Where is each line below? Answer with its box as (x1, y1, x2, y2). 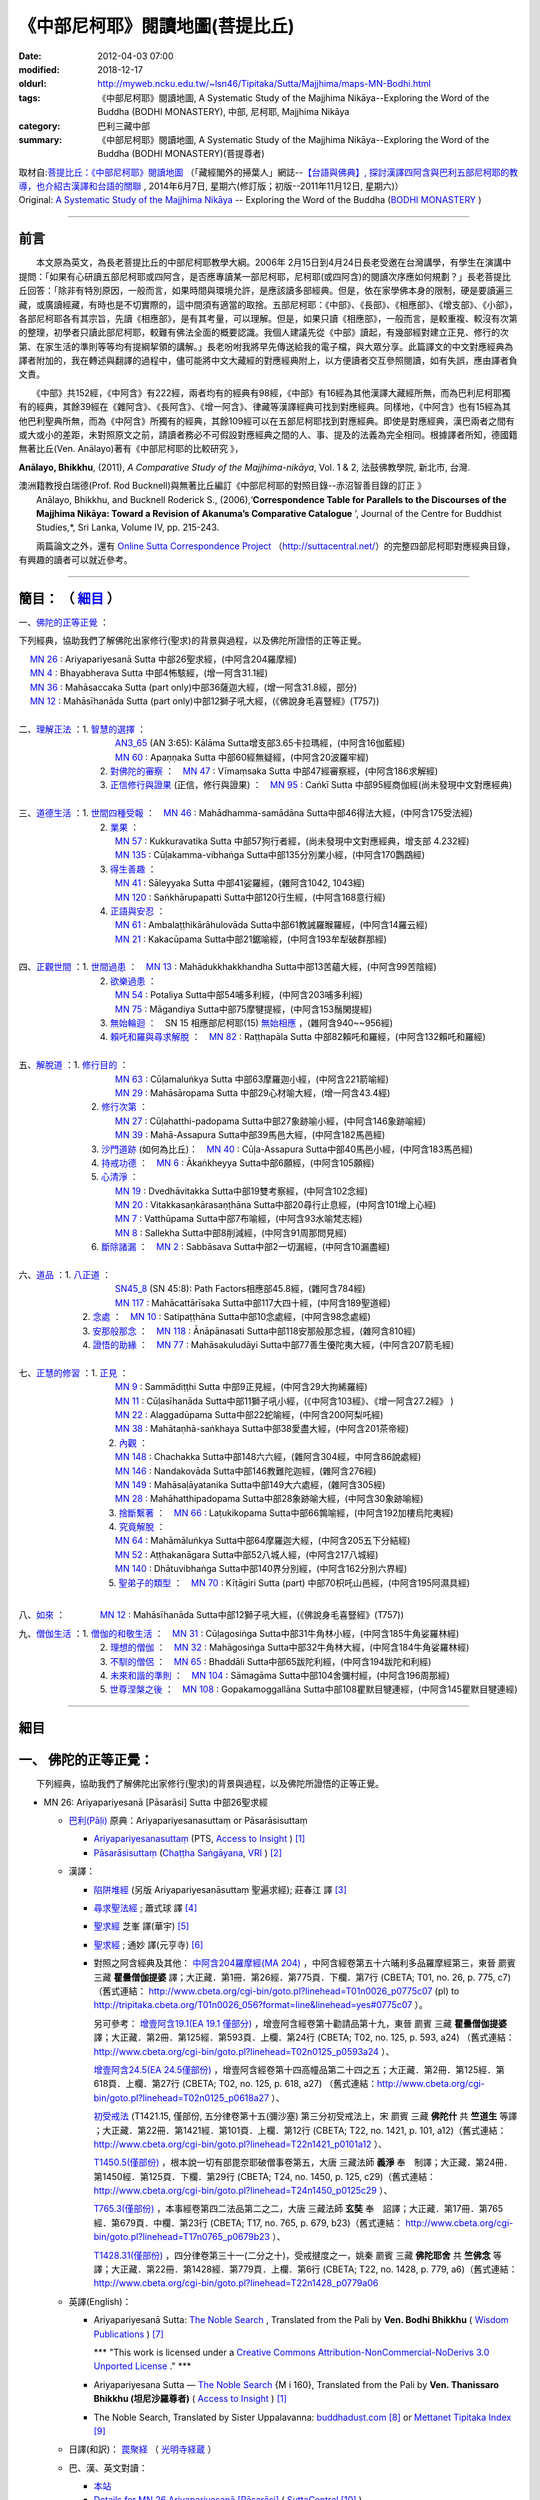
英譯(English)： (68, 2295, 132, 2307)
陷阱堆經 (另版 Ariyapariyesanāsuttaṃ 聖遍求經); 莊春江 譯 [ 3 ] (93, 1883, 347, 1895)
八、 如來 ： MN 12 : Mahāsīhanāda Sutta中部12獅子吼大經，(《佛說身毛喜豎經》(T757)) (18, 1609, 405, 1621)
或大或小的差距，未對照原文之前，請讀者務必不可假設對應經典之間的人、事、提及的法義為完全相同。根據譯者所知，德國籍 (18, 429, 518, 441)
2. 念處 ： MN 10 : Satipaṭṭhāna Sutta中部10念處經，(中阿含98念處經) (81, 1311, 372, 1323)
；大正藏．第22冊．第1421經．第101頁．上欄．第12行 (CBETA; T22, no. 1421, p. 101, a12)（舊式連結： (93, 2124, 507, 2136)
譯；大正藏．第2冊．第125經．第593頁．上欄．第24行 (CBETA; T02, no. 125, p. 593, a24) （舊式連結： (93, 2031, 515, 2044)
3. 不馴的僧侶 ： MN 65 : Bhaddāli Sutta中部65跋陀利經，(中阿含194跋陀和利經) (99, 1655, 432, 1667)
